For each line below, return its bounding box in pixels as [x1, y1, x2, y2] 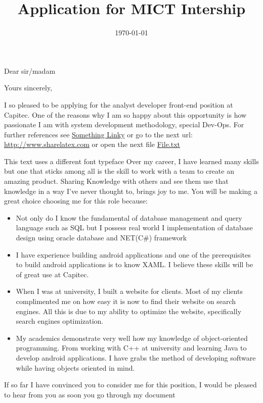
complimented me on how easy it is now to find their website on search [16, 296, 236, 306]
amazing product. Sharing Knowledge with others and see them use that [4, 176, 229, 186]
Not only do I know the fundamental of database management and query [16, 212, 242, 223]
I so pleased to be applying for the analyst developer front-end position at [4, 99, 233, 110]
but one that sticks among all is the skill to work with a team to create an [4, 166, 234, 176]
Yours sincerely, [4, 82, 53, 93]
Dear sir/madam [4, 65, 56, 76]
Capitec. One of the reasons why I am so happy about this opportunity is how [4, 109, 247, 120]
